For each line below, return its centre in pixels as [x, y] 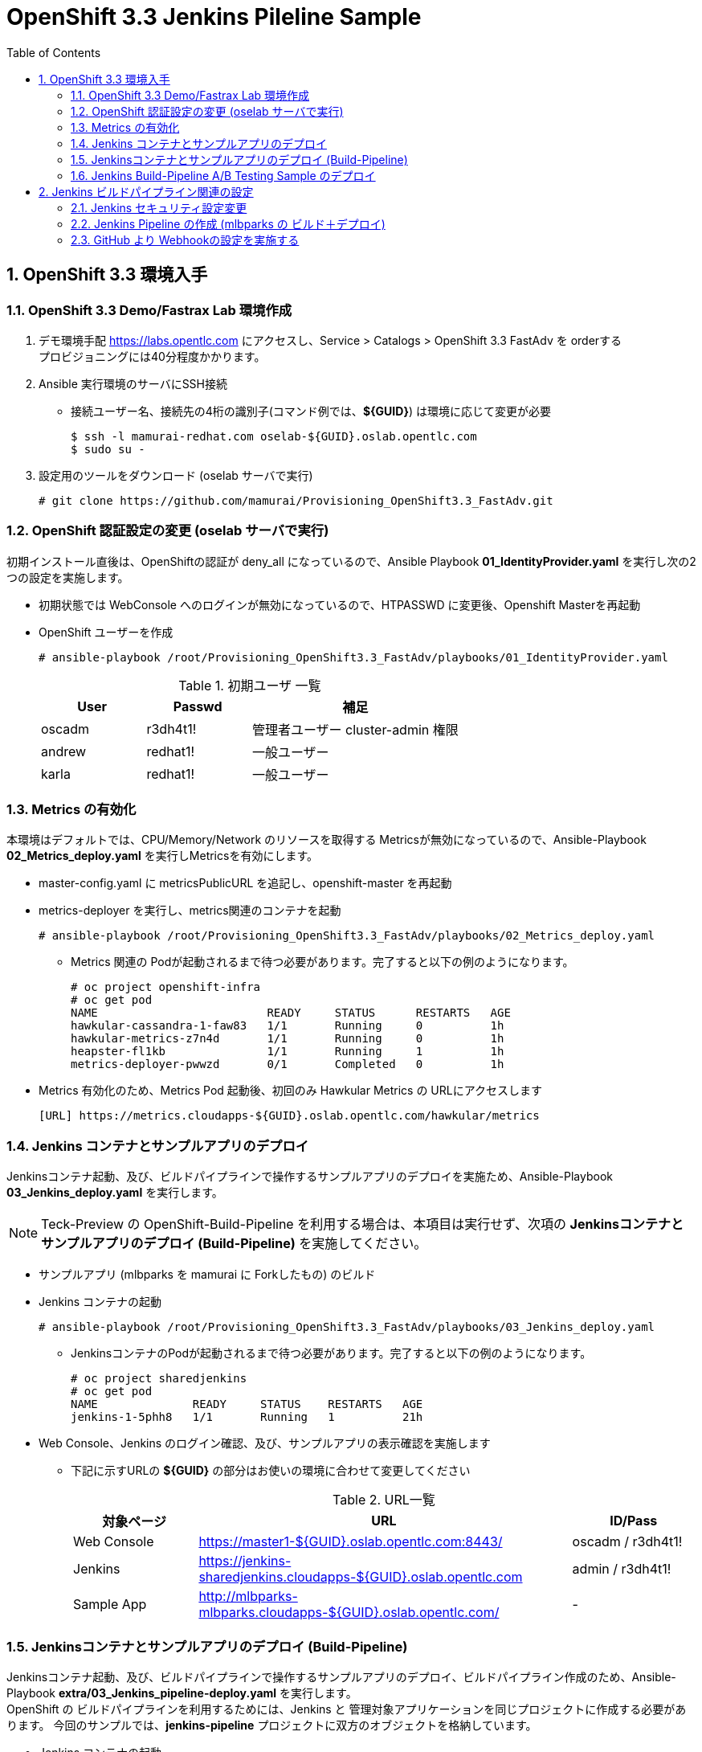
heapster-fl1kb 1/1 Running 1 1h [288, 1052]
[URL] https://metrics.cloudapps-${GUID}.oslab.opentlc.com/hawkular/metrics [289, 1116]
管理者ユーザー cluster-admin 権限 [355, 729]
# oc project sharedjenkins [159, 1379]
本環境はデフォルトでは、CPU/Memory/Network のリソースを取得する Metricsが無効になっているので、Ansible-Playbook [327, 840]
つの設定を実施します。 [68, 577]
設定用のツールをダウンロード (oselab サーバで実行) [176, 475]
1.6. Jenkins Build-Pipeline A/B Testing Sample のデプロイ [223, 175]
